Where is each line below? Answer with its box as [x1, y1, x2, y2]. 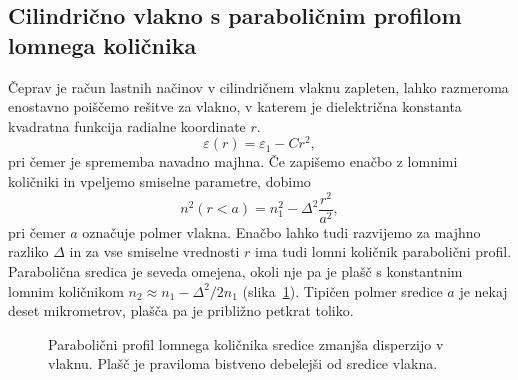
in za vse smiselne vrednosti [69, 241, 240, 262]
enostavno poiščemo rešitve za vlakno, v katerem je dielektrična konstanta [8, 96, 462, 117]
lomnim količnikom [8, 280, 124, 301]
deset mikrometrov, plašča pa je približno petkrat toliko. [8, 300, 354, 321]
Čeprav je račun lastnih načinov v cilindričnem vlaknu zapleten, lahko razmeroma [8, 76, 509, 97]
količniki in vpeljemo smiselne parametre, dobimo [8, 171, 311, 192]
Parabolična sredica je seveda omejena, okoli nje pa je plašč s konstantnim [8, 260, 463, 281]
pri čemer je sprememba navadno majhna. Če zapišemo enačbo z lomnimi [8, 151, 458, 172]
